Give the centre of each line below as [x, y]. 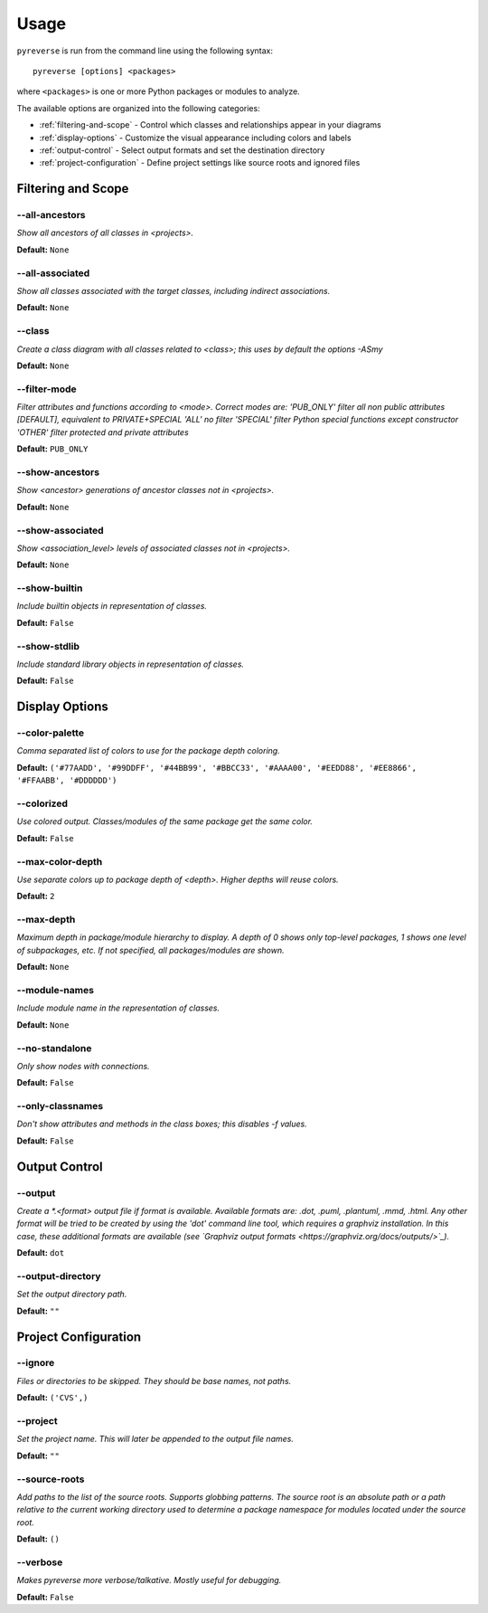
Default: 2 [36, 897]
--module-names [56, 991]
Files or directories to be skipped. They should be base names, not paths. [154, 1381]
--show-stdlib [48, 646]
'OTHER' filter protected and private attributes [103, 432]
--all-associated [53, 273]
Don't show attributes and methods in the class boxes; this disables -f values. [162, 1124]
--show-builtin [50, 588]
